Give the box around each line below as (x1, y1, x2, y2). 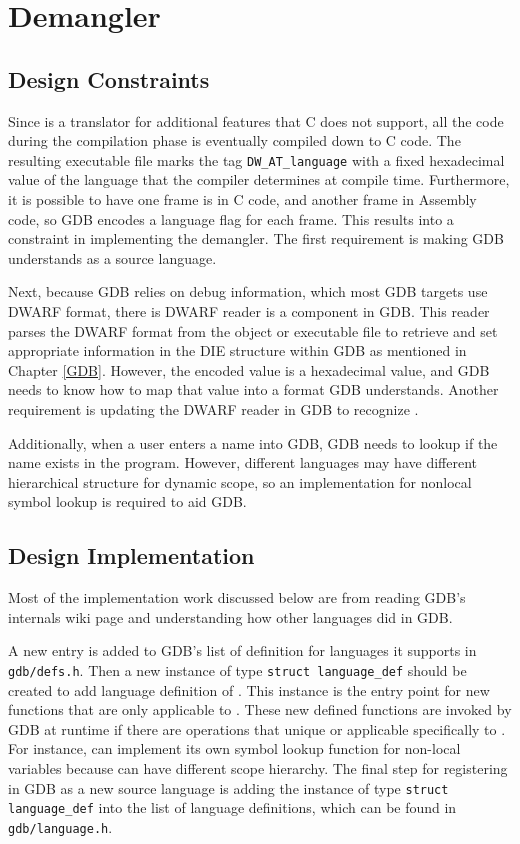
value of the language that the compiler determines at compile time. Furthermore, (8, 169, 510, 190)
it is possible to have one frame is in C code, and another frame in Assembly (8, 189, 477, 210)
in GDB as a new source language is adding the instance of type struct (8, 777, 449, 798)
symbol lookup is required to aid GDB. (8, 491, 247, 512)
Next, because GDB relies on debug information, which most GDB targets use (8, 281, 488, 302)
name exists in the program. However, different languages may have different (8, 452, 477, 473)
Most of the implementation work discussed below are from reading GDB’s (8, 587, 466, 608)
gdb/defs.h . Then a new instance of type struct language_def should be (8, 659, 467, 680)
